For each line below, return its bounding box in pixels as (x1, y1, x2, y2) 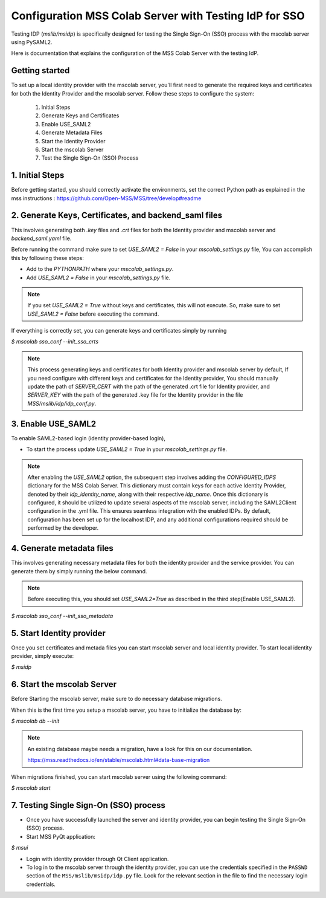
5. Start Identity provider (11, 628, 106, 638)
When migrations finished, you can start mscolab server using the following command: (11, 773, 227, 780)
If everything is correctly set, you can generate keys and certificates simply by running (11, 327, 227, 334)
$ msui (11, 844, 28, 851)
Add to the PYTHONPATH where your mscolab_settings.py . (26, 265, 174, 273)
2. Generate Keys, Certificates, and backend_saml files (11, 210, 223, 221)
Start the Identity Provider (41, 137, 106, 145)
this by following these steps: (11, 254, 84, 261)
